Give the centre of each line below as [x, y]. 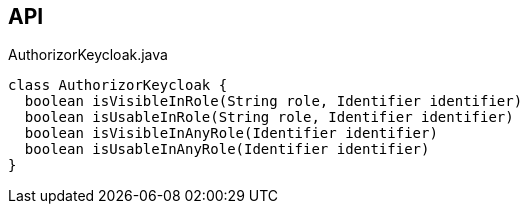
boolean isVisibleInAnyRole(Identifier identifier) [231, 133]
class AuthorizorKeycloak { [118, 85]
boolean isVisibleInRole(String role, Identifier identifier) [273, 101]
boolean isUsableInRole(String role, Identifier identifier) [269, 117]
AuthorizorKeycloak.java [88, 55]
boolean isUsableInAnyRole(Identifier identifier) [227, 149]
